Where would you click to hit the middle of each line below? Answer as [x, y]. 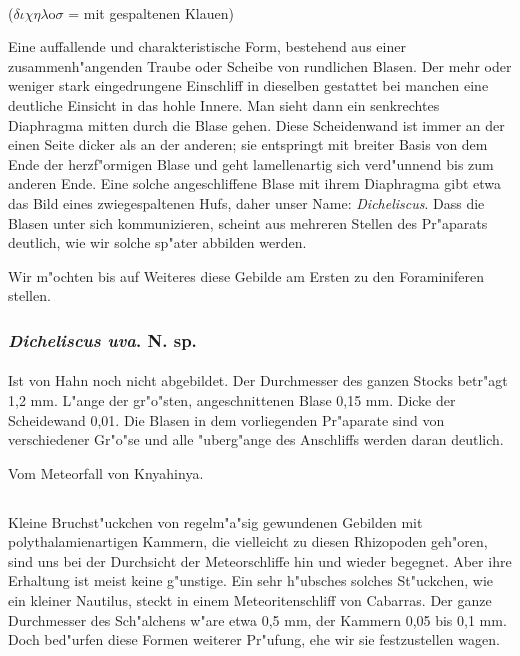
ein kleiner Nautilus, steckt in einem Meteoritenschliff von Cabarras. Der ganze [250, 600]
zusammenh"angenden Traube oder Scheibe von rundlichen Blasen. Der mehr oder [260, 65]
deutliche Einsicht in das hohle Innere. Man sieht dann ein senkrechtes [224, 104]
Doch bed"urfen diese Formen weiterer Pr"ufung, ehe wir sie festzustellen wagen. [254, 639]
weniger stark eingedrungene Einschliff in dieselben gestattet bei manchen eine [248, 85]
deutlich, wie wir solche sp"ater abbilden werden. [157, 242]
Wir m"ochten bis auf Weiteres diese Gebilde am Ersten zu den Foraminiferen [246, 275]
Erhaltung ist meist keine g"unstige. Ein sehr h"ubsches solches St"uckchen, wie [250, 580]
